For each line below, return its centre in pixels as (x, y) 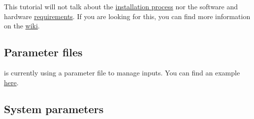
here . (11, 82)
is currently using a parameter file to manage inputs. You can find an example (122, 72)
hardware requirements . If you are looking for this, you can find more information (127, 16)
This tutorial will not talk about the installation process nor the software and (121, 6)
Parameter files (43, 52)
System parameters (54, 108)
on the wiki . (22, 26)
